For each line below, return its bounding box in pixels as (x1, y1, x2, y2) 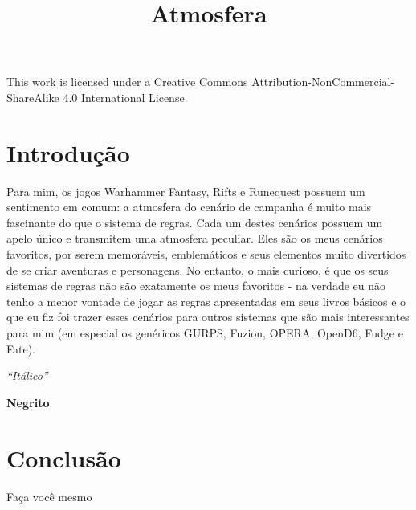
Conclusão (6, 441, 121, 474)
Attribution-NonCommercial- (251, 73, 395, 90)
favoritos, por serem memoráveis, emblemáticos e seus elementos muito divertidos (6, 246, 406, 263)
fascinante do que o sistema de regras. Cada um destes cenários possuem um (6, 214, 383, 231)
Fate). (6, 340, 35, 357)
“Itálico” (6, 367, 48, 384)
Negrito (6, 394, 50, 410)
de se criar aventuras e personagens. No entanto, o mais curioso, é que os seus (6, 261, 389, 278)
